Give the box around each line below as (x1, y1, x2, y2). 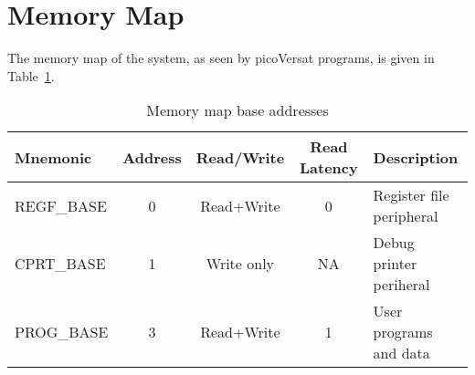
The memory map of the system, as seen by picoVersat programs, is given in (7, 48, 435, 68)
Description (373, 146, 459, 168)
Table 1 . (7, 66, 55, 85)
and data (373, 342, 430, 364)
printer (373, 253, 417, 275)
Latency (299, 157, 358, 179)
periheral (373, 274, 430, 296)
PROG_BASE (15, 321, 109, 343)
